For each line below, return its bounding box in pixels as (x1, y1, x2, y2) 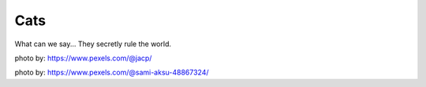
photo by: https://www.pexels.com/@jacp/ (14, 53, 152, 63)
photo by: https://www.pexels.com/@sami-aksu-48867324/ (14, 67, 209, 78)
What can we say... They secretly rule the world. (14, 39, 171, 49)
